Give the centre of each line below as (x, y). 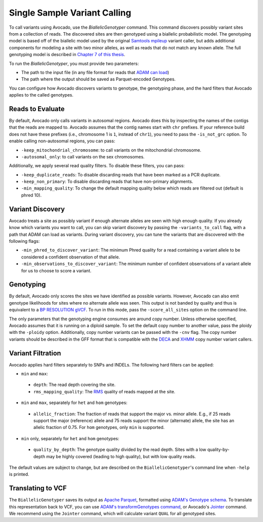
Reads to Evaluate (37, 109)
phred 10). (31, 195)
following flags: (24, 241)
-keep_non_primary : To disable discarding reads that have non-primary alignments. (107, 182)
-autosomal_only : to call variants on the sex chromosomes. (83, 156)
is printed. (19, 474)
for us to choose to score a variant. (56, 271)
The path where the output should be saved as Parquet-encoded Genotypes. (98, 79)
